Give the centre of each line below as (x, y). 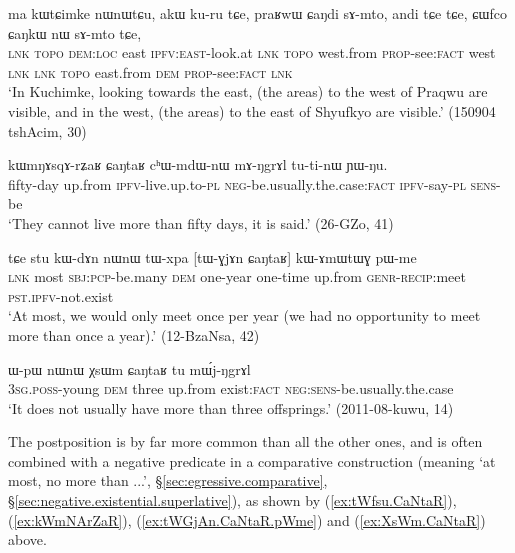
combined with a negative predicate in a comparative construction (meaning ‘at (252, 460)
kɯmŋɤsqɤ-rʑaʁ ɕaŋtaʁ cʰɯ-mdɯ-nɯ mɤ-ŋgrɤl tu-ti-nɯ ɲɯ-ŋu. (198, 164)
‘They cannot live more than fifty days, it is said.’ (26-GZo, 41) (201, 222)
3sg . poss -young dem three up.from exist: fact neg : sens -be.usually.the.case (231, 388)
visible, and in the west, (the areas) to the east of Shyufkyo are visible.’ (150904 (252, 110)
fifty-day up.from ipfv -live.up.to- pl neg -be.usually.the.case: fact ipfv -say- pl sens (252, 183)
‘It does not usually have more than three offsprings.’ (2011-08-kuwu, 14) (231, 407)
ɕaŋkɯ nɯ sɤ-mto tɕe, (75, 32)
